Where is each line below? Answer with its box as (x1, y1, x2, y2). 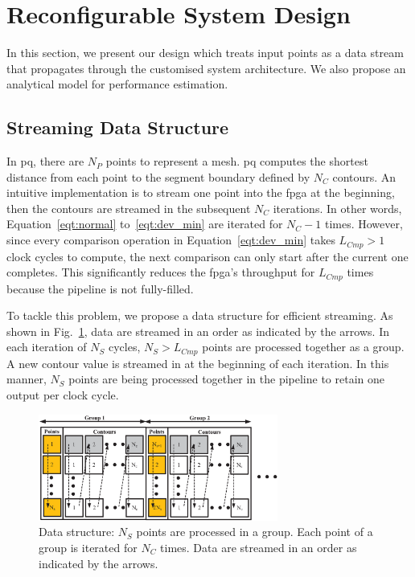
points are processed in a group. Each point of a (136, 523, 373, 540)
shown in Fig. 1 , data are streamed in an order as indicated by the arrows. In (6, 322, 389, 339)
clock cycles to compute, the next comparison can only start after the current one (6, 248, 409, 264)
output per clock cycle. (6, 387, 119, 403)
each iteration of (6, 338, 87, 355)
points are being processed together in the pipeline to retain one (68, 370, 384, 387)
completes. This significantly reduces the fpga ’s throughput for (6, 264, 315, 280)
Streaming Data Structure (6, 115, 229, 140)
